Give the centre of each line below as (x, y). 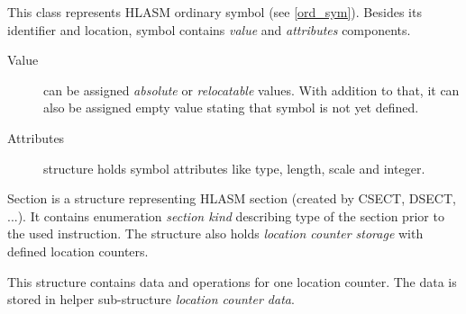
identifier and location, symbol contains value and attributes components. (209, 29)
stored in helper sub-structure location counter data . (151, 299)
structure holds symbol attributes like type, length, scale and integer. (234, 168)
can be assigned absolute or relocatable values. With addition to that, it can (251, 90)
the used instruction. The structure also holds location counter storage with (215, 233)
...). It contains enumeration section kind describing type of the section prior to (226, 215)
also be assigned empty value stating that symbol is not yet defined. (231, 108)
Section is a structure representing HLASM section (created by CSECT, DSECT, (232, 198)
